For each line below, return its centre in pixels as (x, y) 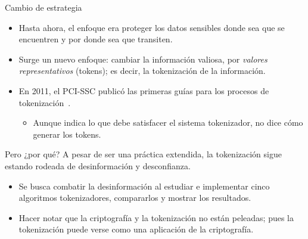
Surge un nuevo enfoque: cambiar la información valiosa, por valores (143, 59)
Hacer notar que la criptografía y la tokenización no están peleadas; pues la (156, 217)
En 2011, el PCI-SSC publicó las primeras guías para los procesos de (144, 90)
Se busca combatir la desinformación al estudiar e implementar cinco (144, 186)
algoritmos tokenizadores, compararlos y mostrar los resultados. (135, 198)
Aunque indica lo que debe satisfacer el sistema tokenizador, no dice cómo (168, 122)
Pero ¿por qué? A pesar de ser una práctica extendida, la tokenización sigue (143, 154)
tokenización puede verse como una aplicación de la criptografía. (136, 229)
